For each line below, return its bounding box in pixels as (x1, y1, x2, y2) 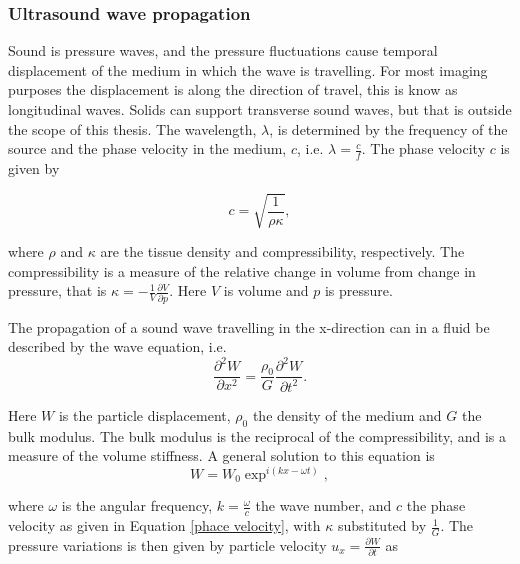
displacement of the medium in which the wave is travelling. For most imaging (8, 59, 488, 80)
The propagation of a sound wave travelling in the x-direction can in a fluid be (8, 316, 490, 337)
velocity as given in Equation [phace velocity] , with (8, 515, 321, 536)
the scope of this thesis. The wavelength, (8, 118, 257, 139)
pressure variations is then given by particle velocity (8, 534, 327, 555)
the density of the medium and (252, 404, 442, 425)
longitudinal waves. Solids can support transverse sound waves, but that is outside (8, 99, 512, 119)
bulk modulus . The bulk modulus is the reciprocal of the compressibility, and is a (8, 425, 507, 446)
